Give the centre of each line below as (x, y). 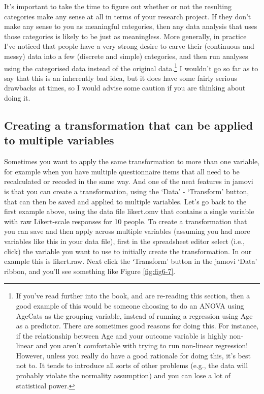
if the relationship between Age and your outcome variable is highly (122, 335)
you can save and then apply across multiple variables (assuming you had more (127, 231)
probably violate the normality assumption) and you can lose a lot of (123, 375)
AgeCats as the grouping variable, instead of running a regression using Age (134, 315)
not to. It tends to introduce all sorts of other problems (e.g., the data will (132, 365)
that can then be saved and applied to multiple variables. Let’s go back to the (125, 201)
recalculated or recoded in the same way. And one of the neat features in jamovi (129, 181)
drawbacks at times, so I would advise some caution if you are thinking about (125, 88)
